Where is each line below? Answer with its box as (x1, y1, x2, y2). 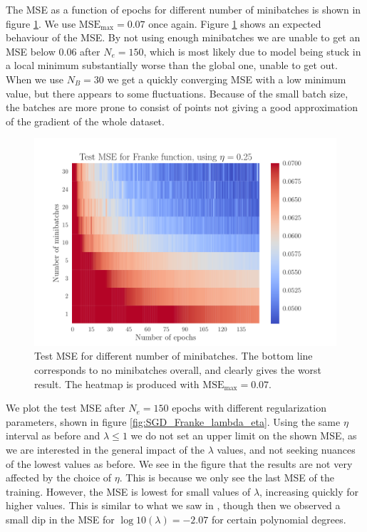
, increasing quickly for (259, 484, 359, 499)
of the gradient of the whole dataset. (6, 113, 165, 128)
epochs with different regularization (172, 400, 326, 415)
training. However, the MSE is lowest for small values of (6, 484, 251, 499)
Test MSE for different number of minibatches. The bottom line (34, 348, 313, 363)
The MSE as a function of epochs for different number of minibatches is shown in (6, 2, 361, 16)
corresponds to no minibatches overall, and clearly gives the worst (34, 363, 322, 377)
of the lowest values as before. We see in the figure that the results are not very (6, 456, 353, 471)
